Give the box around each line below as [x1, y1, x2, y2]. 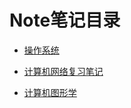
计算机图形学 [23, 86, 77, 98]
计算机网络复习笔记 [23, 65, 104, 77]
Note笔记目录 [9, 9, 121, 32]
